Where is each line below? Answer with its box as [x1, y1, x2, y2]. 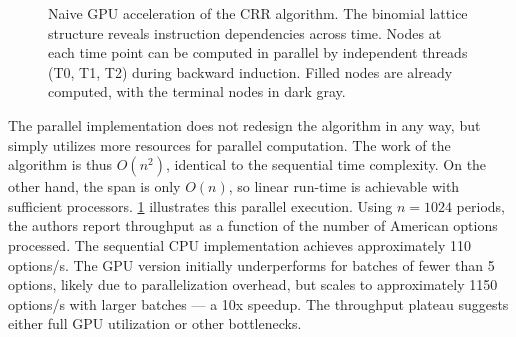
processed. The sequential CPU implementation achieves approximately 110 [8, 234, 471, 255]
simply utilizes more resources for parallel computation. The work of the [8, 134, 451, 155]
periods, [456, 195, 505, 216]
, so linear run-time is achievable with [228, 176, 460, 197]
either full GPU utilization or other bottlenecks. [8, 313, 302, 334]
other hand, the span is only [8, 176, 181, 197]
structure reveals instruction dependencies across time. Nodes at [48, 22, 442, 43]
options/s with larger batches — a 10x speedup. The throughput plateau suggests [8, 293, 509, 314]
